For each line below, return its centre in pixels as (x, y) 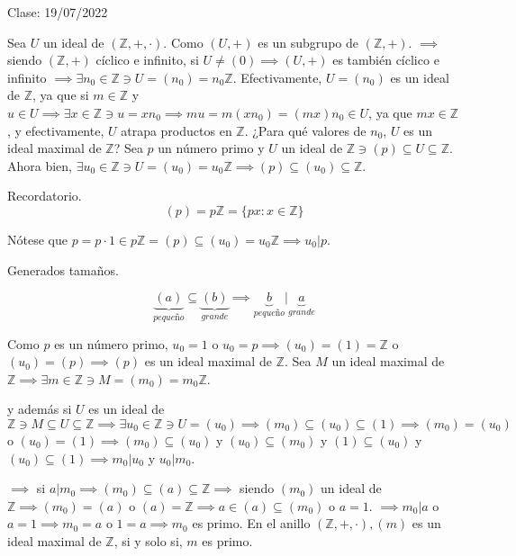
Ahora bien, (40, 165)
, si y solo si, (148, 540)
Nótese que (37, 239)
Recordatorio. (45, 196)
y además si (40, 409)
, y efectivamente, (56, 130)
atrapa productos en (177, 130)
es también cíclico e (386, 60)
